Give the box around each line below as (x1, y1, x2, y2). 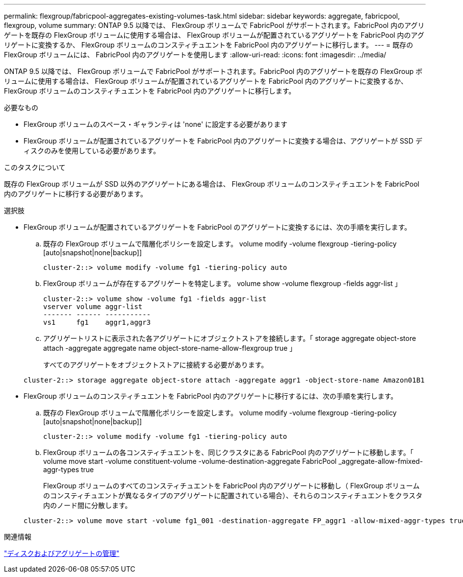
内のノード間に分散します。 (43, 501, 132, 509)
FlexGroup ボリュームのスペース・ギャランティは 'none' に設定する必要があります (24, 120, 288, 128)
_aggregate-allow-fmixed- (338, 457, 423, 465)
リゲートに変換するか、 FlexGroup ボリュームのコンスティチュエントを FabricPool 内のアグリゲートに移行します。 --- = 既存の (4, 41, 413, 49)
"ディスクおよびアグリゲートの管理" (4, 549, 120, 557)
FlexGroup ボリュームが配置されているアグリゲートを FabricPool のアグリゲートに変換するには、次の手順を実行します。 (24, 223, 412, 231)
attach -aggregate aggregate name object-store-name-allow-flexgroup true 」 (43, 344, 297, 352)
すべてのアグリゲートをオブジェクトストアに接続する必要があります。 (43, 361, 268, 369)
